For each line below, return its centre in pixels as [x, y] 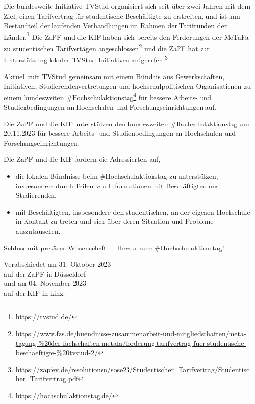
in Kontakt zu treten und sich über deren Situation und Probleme [115, 221]
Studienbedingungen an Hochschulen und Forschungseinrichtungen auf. [110, 107]
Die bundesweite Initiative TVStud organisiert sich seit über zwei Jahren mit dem [127, 6]
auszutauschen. [38, 231]
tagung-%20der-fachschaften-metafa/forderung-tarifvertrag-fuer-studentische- [131, 343]
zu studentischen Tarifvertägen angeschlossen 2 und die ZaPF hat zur [107, 47]
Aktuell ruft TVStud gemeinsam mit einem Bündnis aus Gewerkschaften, [114, 76]
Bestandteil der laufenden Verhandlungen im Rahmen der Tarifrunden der [115, 25]
